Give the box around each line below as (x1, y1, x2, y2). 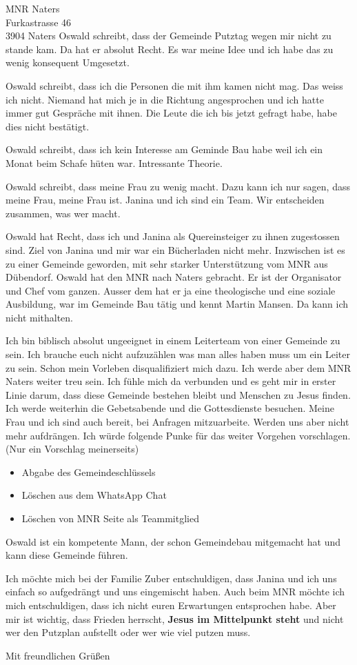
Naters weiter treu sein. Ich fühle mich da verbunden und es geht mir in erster (6, 374, 336, 388)
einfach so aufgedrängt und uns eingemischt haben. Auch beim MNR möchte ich (6, 584, 345, 599)
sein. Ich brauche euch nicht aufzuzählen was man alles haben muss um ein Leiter (6, 347, 350, 361)
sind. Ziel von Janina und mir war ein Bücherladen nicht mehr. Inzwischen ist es (6, 242, 345, 257)
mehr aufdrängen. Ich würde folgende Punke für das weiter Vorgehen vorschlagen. (6, 428, 351, 442)
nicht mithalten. (6, 310, 74, 324)
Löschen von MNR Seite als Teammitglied (21, 511, 199, 525)
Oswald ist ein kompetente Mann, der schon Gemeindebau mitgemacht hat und (6, 534, 341, 548)
